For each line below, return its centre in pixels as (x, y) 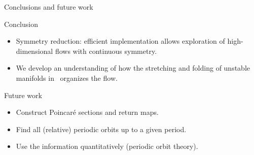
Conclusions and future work (49, 7)
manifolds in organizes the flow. (67, 77)
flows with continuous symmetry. (106, 51)
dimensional (34, 51)
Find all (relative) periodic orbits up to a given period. (101, 129)
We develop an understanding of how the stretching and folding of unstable (133, 68)
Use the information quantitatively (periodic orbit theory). (107, 146)
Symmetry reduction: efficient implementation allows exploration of (120, 41)
